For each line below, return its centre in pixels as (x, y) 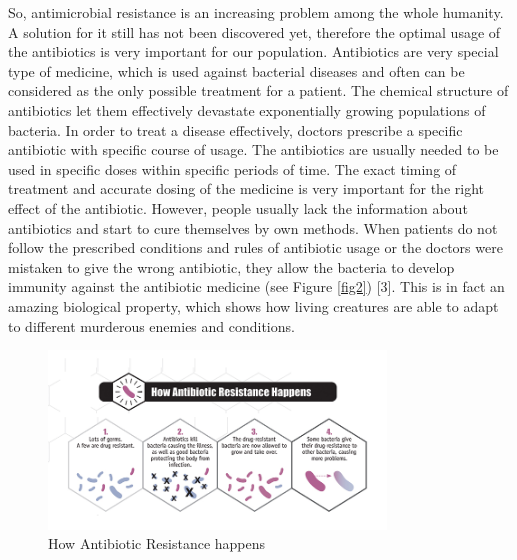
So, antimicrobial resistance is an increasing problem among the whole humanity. (256, 12)
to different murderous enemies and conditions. (151, 325)
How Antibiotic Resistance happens (157, 543)
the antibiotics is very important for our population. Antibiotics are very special (253, 51)
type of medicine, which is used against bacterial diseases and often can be (236, 70)
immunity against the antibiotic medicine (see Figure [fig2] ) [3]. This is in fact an (256, 286)
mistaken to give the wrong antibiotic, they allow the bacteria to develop (231, 266)
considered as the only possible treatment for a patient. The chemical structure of (258, 90)
